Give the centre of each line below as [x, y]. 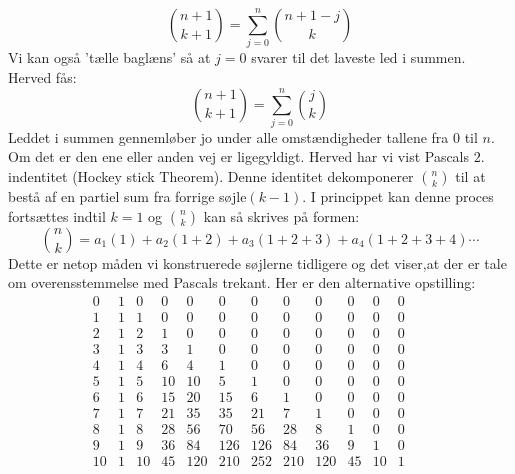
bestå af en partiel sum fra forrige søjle [127, 196]
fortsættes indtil [57, 215]
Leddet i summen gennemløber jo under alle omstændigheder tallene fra [228, 136]
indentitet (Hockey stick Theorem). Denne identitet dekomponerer [211, 176]
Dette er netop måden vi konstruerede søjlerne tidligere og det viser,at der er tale [257, 262]
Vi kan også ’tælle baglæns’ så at [109, 57]
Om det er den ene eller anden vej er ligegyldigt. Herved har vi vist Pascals [239, 156]
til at [470, 176]
